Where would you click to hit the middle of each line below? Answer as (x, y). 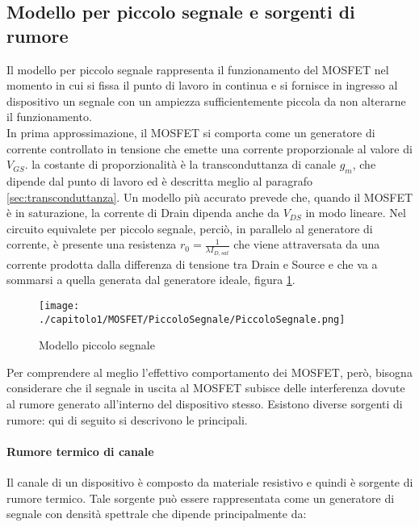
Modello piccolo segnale (97, 345)
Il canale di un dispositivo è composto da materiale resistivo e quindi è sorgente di (210, 482)
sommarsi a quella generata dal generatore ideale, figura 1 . (151, 280)
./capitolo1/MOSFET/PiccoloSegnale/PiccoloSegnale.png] (192, 319)
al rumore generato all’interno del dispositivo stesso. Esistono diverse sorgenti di (205, 404)
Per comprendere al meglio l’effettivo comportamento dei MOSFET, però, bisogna (209, 372)
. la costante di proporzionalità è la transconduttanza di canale (180, 164)
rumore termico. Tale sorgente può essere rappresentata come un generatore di (201, 498)
